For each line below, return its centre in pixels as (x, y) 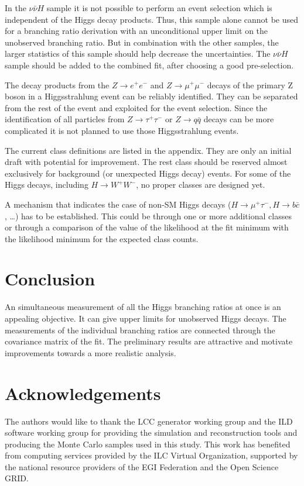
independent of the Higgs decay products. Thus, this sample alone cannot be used (152, 19)
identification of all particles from (65, 119)
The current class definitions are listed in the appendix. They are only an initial (148, 150)
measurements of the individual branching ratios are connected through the (140, 330)
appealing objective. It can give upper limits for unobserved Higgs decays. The (146, 318)
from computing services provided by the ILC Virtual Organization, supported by (151, 455)
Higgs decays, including (47, 185)
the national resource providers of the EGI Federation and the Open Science (142, 466)
